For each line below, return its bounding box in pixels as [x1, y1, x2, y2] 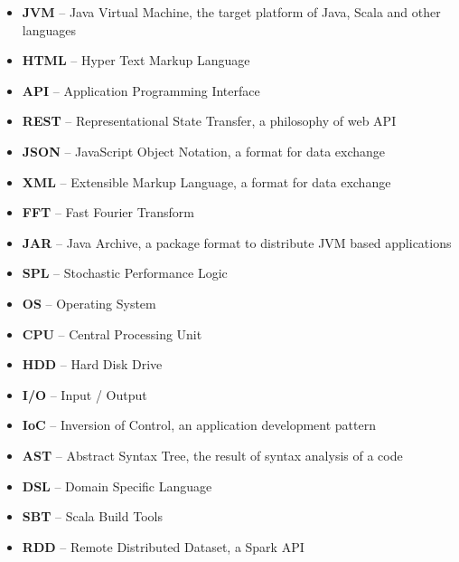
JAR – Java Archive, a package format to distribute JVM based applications [22, 233, 452, 252]
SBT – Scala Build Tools [22, 507, 163, 526]
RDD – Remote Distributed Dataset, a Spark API [22, 537, 304, 556]
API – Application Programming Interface [22, 81, 260, 100]
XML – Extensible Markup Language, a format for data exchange [22, 172, 391, 191]
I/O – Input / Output [22, 385, 147, 404]
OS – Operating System [22, 293, 156, 312]
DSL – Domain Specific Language [22, 476, 212, 495]
